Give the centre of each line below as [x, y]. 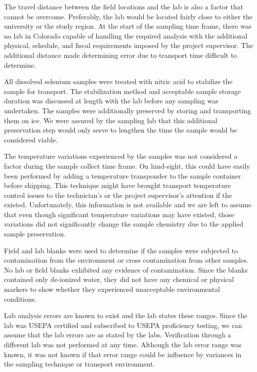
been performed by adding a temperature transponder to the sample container [123, 175]
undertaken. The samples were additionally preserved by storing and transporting [128, 110]
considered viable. [31, 139]
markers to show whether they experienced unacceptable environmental [112, 289]
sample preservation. [35, 234]
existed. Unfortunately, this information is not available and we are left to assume [128, 205]
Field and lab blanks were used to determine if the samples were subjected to [121, 250]
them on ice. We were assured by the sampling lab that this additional [111, 120]
